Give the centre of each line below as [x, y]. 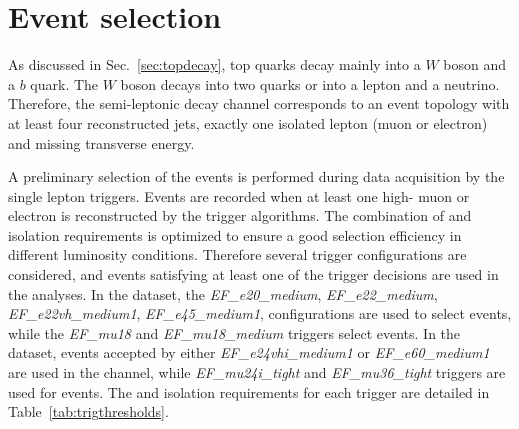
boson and [474, 64]
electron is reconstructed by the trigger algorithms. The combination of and [240, 215]
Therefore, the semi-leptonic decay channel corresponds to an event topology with [259, 103]
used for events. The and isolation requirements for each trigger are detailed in [249, 391]
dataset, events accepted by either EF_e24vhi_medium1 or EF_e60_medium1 [249, 352]
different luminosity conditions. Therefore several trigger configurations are [237, 254]
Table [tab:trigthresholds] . [88, 411]
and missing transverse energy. [101, 142]
